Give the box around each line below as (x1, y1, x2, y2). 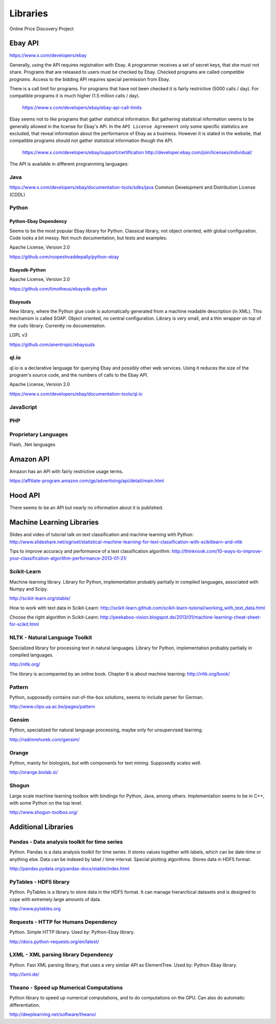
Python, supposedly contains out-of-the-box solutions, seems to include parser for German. (9, 694, 204, 700)
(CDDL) (9, 191, 26, 197)
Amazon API (9, 455, 50, 463)
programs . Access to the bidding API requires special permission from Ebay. (9, 76, 170, 82)
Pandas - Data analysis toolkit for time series (9, 838, 123, 846)
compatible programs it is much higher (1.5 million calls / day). (9, 93, 140, 99)
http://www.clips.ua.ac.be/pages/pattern (9, 704, 96, 710)
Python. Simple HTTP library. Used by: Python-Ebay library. (9, 929, 135, 935)
